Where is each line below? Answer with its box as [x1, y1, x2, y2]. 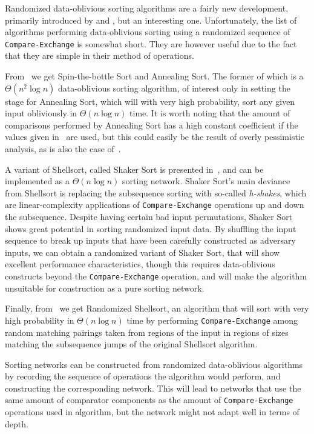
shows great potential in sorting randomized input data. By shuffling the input [5, 222, 296, 235]
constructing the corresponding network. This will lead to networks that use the [5, 381, 301, 394]
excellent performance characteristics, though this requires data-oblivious [5, 258, 275, 270]
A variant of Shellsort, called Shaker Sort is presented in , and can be [5, 162, 264, 175]
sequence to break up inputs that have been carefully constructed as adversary [5, 234, 296, 247]
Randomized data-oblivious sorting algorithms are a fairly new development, [5, 2, 289, 14]
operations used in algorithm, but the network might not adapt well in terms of [5, 406, 299, 418]
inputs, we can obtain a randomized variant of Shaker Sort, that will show [5, 245, 280, 258]
